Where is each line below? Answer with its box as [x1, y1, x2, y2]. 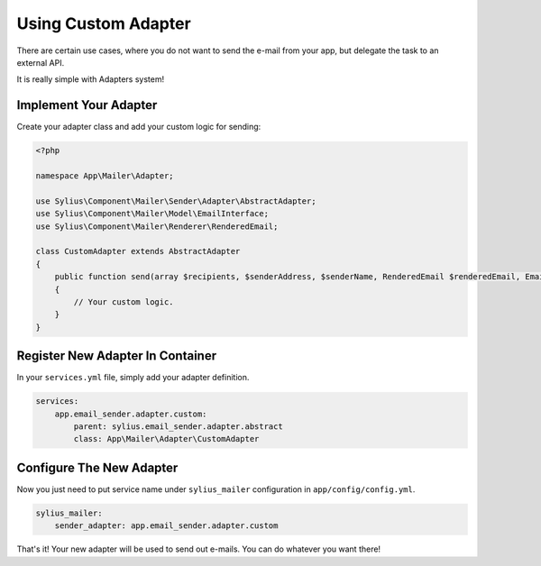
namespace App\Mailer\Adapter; [35, 171, 175, 180]
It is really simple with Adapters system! [16, 74, 165, 85]
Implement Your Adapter [16, 97, 158, 113]
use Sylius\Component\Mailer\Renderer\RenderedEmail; [35, 221, 279, 232]
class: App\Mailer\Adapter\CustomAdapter [73, 434, 260, 444]
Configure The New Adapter [16, 460, 179, 475]
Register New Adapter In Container [16, 348, 216, 364]
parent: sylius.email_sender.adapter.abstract [73, 421, 283, 432]
